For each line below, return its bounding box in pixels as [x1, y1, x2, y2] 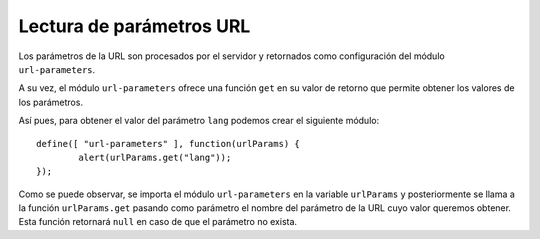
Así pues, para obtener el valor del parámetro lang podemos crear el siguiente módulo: [18, 115, 380, 127]
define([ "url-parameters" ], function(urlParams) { [36, 138, 300, 149]
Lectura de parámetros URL [18, 15, 251, 37]
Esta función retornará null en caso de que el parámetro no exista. [18, 216, 298, 228]
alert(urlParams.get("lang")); [78, 151, 232, 163]
